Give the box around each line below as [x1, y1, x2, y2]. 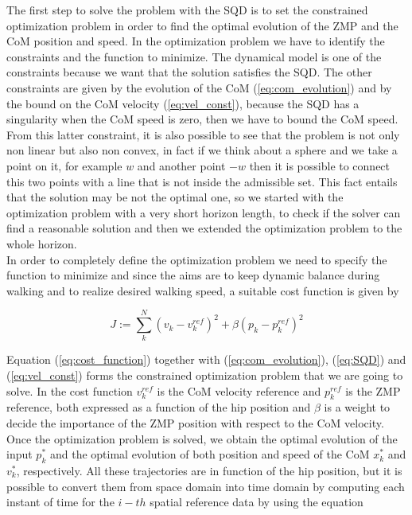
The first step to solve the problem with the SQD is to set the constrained [6, 2, 368, 18]
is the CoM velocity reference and [157, 382, 321, 399]
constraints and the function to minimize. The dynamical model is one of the [6, 48, 382, 64]
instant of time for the [6, 494, 115, 510]
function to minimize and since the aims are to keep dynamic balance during [6, 267, 380, 283]
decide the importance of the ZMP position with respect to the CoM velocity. [6, 414, 384, 431]
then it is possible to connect [249, 157, 391, 174]
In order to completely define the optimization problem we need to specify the [6, 251, 387, 267]
